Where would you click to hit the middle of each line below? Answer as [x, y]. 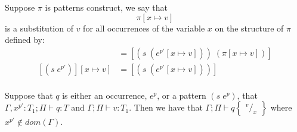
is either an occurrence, [105, 95]
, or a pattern [182, 95]
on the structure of [249, 28]
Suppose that [29, 95]
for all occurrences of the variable [144, 28]
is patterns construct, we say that [106, 7]
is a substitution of [39, 28]
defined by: [25, 40]
